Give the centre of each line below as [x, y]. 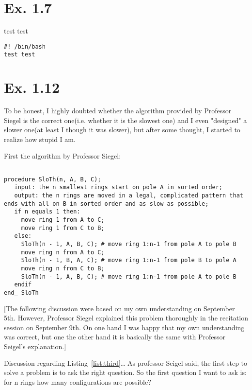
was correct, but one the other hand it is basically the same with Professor [115, 337]
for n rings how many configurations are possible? [78, 381]
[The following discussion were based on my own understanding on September [119, 308]
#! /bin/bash [25, 46]
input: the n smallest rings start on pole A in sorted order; [118, 187]
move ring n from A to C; [63, 252]
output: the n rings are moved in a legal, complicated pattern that [129, 196]
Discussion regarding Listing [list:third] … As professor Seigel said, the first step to [126, 363]
